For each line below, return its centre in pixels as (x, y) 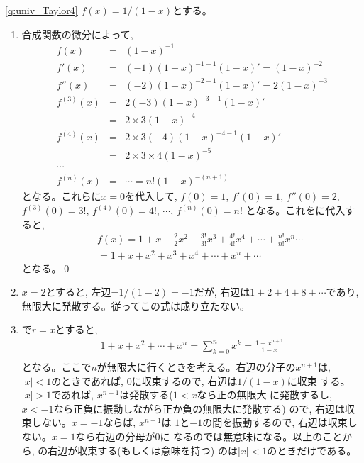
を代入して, (151, 196)
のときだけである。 (312, 450)
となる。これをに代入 (296, 210)
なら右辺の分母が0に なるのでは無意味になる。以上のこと (209, 436)
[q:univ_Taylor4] (42, 10)
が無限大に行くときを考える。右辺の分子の (196, 366)
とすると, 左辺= (82, 292)
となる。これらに (61, 196)
